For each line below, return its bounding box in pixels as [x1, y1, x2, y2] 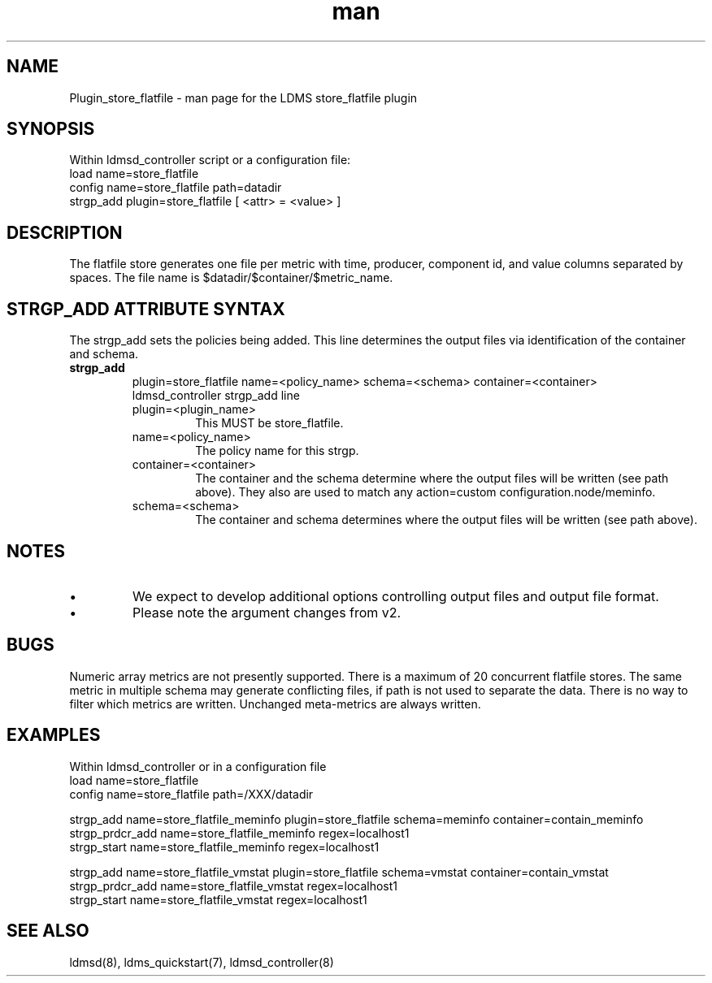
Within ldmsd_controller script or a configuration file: [69, 153, 351, 167]
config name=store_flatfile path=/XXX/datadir [69, 786, 314, 801]
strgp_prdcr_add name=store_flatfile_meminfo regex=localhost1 [69, 825, 410, 840]
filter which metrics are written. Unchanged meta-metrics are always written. [69, 696, 481, 711]
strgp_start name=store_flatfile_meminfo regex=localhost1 [69, 839, 380, 854]
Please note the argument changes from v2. [132, 604, 402, 621]
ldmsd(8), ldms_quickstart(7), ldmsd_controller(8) [69, 955, 334, 969]
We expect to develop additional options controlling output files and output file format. [132, 587, 659, 604]
